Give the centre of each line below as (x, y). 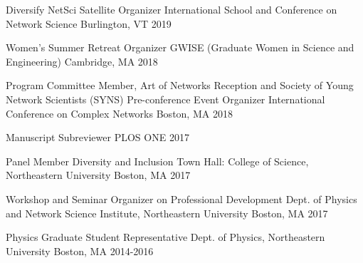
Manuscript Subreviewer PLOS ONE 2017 (98, 137)
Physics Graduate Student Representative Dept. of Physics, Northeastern (165, 237)
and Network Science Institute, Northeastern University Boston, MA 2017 (167, 213)
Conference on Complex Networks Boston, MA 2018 (119, 113)
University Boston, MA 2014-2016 (80, 251)
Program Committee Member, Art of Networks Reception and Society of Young (180, 85)
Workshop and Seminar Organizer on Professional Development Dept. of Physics (181, 198)
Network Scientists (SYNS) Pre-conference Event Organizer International (165, 99)
